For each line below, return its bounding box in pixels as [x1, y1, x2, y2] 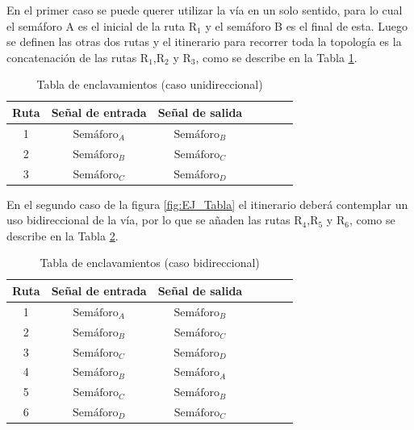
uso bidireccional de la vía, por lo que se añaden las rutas [6, 211, 291, 228]
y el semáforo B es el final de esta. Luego [205, 17, 408, 34]
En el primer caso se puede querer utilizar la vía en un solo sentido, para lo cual [6, 2, 403, 18]
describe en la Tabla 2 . [6, 227, 119, 244]
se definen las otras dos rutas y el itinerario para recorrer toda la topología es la [6, 33, 402, 50]
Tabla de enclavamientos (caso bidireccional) [40, 254, 260, 271]
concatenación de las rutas [6, 48, 137, 65]
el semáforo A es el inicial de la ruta [6, 17, 186, 34]
